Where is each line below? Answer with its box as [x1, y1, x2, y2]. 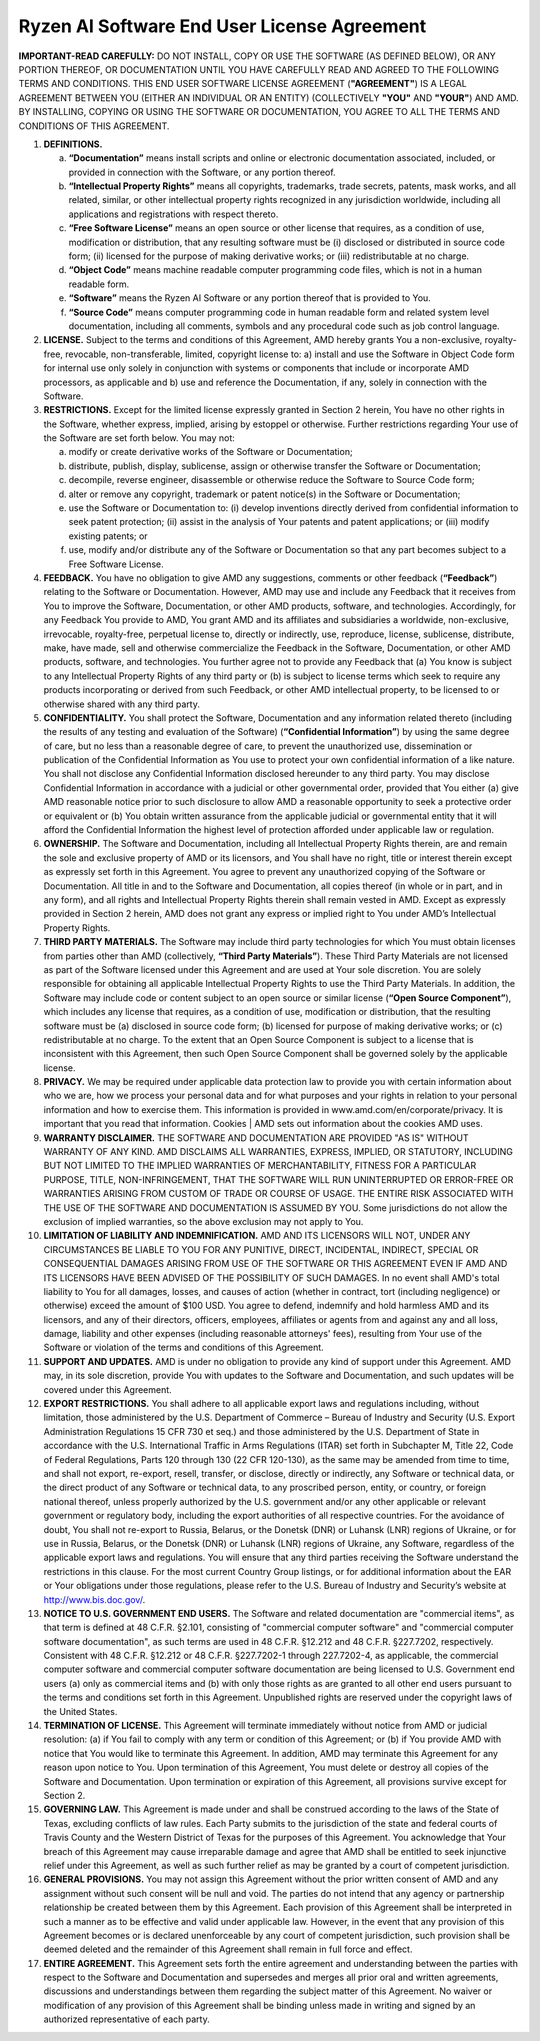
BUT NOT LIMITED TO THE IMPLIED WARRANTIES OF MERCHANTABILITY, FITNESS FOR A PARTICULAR [43, 1160, 477, 1172]
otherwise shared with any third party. [43, 698, 200, 710]
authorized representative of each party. [43, 2013, 210, 2025]
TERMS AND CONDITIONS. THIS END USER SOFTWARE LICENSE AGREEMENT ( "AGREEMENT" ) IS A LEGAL [18, 78, 467, 90]
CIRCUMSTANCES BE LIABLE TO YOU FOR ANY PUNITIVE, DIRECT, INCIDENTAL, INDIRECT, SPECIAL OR [43, 1243, 479, 1255]
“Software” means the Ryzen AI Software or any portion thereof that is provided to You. [68, 292, 432, 304]
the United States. [43, 1705, 118, 1717]
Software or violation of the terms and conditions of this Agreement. [43, 1341, 324, 1354]
